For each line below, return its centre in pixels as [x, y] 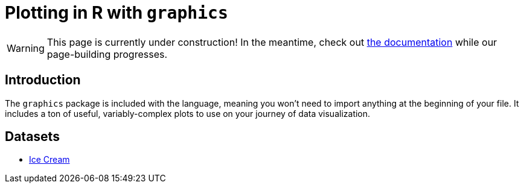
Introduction [43, 80]
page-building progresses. [107, 54]
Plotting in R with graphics [117, 13]
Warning [26, 48]
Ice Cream [50, 160]
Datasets [32, 137]
